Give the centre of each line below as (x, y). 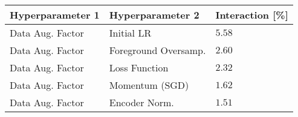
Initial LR (130, 33)
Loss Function (139, 67)
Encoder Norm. (141, 102)
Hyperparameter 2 (154, 15)
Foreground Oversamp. (157, 50)
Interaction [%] (252, 15)
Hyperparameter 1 (55, 15)
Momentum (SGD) (149, 85)
